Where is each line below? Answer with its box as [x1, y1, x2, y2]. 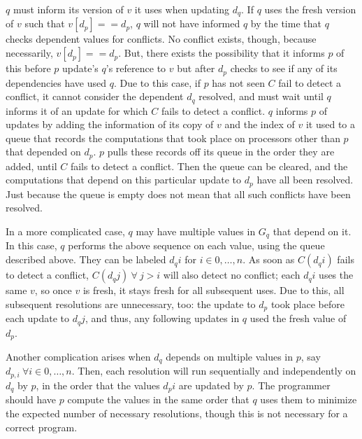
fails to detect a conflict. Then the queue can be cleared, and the [70, 158, 348, 173]
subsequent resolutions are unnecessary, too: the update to [6, 296, 256, 311]
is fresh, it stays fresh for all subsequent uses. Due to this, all [82, 283, 345, 298]
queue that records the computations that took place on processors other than [6, 130, 340, 145]
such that [24, 16, 65, 31]
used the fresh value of [249, 311, 347, 326]
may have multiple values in [136, 224, 256, 239]
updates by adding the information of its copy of [6, 117, 214, 132]
